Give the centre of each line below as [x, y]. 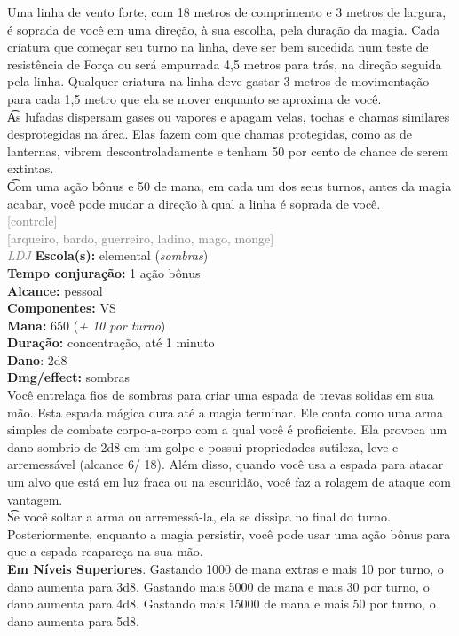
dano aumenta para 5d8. [74, 620]
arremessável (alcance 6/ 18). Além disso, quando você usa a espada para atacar [226, 464]
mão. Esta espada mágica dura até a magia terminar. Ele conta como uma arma [226, 412]
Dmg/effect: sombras [69, 377]
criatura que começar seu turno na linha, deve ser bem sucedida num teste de [218, 47]
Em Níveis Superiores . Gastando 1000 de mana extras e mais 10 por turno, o [226, 568]
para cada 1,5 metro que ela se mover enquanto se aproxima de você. [194, 98]
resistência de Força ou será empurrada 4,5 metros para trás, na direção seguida [225, 64]
